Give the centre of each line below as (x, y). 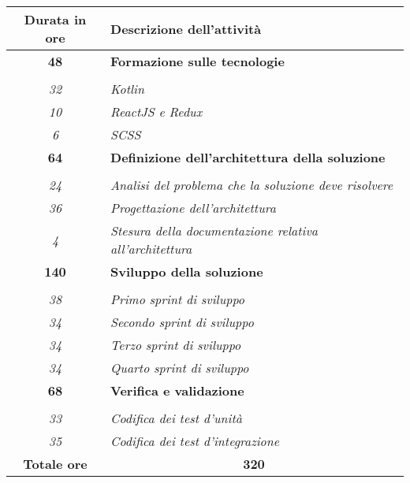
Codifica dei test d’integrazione (195, 441)
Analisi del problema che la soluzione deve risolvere (252, 185)
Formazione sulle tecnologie (198, 61)
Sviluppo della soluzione (187, 271)
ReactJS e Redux (157, 111)
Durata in (55, 19)
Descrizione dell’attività (186, 28)
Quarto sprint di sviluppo (180, 368)
